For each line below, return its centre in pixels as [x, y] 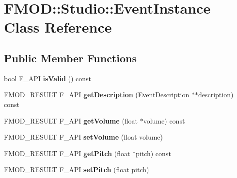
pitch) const [153, 153]
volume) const [164, 120]
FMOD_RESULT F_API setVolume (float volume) [84, 137]
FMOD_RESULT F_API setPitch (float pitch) [77, 169]
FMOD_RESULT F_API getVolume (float [71, 120]
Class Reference [58, 27]
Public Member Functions [70, 58]
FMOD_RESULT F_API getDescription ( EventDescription [97, 95]
